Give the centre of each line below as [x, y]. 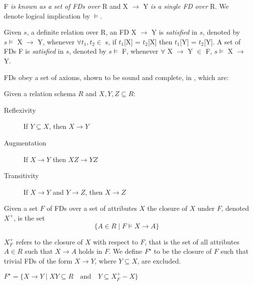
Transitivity [21, 175]
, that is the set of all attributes [192, 241]
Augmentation [25, 142]
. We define [126, 251]
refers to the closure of [49, 241]
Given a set [21, 208]
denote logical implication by [47, 15]
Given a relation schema [40, 93]
